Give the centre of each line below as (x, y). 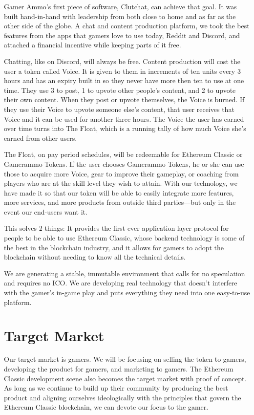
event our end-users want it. (46, 211)
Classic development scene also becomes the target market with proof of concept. (125, 378)
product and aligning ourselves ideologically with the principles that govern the (123, 397)
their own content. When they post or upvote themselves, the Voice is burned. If (124, 99)
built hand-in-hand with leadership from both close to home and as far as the (120, 16)
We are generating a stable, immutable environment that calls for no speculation (125, 273)
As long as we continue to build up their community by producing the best (116, 388)
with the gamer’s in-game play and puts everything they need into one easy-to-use (127, 293)
